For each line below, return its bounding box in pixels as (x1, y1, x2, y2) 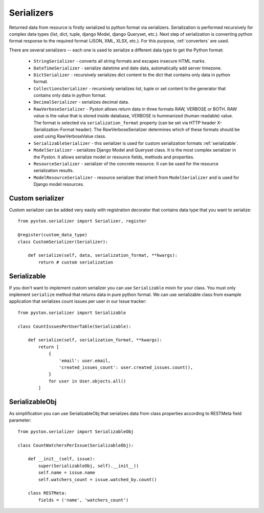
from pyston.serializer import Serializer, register (18, 218, 147, 224)
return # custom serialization (38, 259, 113, 265)
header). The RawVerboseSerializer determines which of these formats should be (75, 127, 240, 133)
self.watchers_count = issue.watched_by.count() (38, 477, 157, 482)
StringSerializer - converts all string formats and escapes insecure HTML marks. (33, 58, 206, 64)
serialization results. (33, 168, 74, 174)
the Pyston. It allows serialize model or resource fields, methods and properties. (33, 154, 195, 160)
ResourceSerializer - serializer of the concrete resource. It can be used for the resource (33, 160, 219, 166)
